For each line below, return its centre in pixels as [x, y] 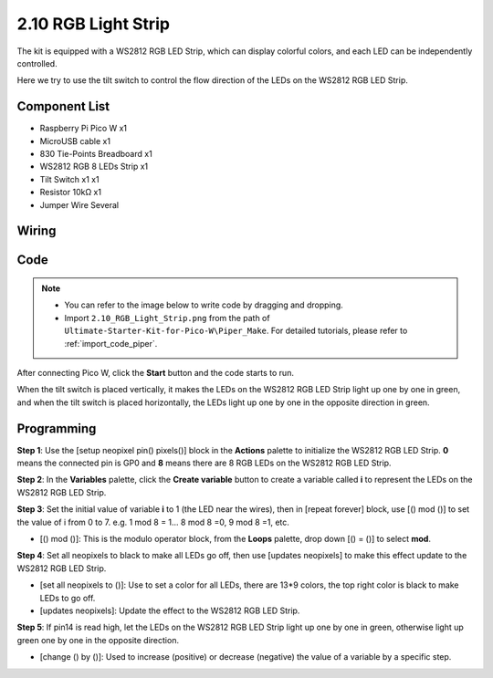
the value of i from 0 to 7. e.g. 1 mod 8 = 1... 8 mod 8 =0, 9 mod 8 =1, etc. [153, 522]
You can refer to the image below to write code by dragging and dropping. [204, 305]
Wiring [37, 231]
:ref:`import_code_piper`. [111, 343]
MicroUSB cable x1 [75, 141]
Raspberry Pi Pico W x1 [84, 129]
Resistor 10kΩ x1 [71, 193]
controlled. [37, 63]
